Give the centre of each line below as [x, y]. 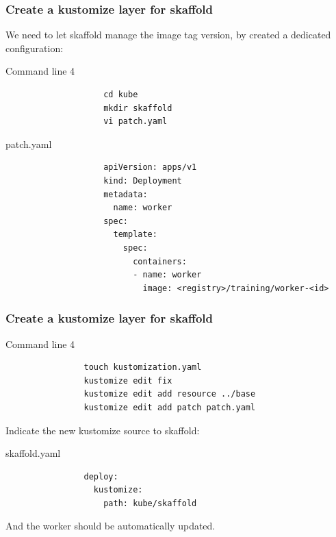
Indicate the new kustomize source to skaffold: [103, 430]
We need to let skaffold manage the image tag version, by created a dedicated [168, 35]
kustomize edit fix [128, 380]
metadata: [126, 194]
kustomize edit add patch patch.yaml [170, 407]
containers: [160, 261]
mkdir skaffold [138, 108]
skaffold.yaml [33, 453]
